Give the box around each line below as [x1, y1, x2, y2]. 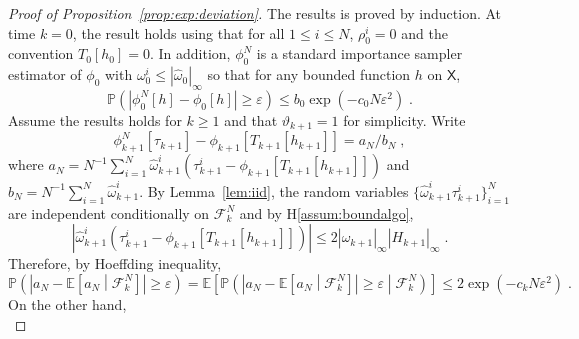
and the [401, 22, 448, 43]
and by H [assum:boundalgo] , [239, 202, 414, 223]
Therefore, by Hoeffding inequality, [8, 253, 222, 274]
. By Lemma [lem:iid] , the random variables [139, 180, 409, 201]
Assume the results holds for [8, 109, 182, 130]
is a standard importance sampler [256, 43, 463, 64]
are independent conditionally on [8, 202, 210, 223]
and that [224, 109, 278, 130]
